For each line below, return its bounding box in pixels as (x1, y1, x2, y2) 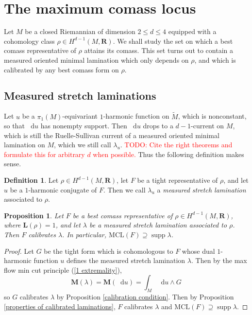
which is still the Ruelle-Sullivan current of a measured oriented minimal (4, 130, 219, 140)
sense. (4, 158, 21, 169)
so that (4, 121, 25, 131)
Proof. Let (4, 245, 34, 256)
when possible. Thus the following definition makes (93, 149, 244, 159)
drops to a (143, 121, 173, 131)
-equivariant (62, 111, 98, 121)
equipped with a (168, 26, 217, 36)
